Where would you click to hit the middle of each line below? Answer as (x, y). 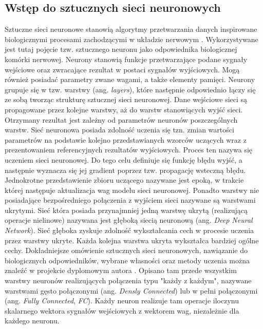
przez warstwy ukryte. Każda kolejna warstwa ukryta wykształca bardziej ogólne (132, 240)
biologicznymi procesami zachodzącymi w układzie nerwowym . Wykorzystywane (131, 39)
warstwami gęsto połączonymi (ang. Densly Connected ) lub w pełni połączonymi (131, 290)
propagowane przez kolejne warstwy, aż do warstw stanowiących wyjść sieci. (124, 109)
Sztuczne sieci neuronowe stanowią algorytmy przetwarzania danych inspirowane (131, 29)
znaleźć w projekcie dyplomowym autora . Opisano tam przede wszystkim (121, 270)
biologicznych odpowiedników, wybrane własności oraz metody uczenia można (127, 260)
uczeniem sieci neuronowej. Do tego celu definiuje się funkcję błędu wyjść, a (124, 159)
